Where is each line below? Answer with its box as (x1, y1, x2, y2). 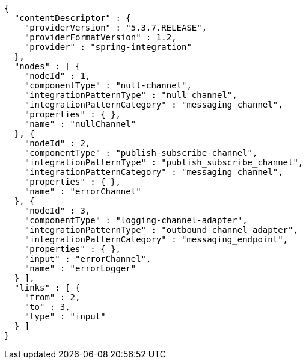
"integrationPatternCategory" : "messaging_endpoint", (24, 235, 289, 244)
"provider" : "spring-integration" (24, 42, 192, 52)
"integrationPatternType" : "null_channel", (24, 90, 237, 100)
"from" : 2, (24, 292, 81, 302)
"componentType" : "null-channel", (24, 81, 192, 90)
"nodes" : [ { (14, 61, 81, 71)
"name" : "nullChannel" (24, 119, 136, 129)
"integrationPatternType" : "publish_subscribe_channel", (24, 158, 304, 167)
